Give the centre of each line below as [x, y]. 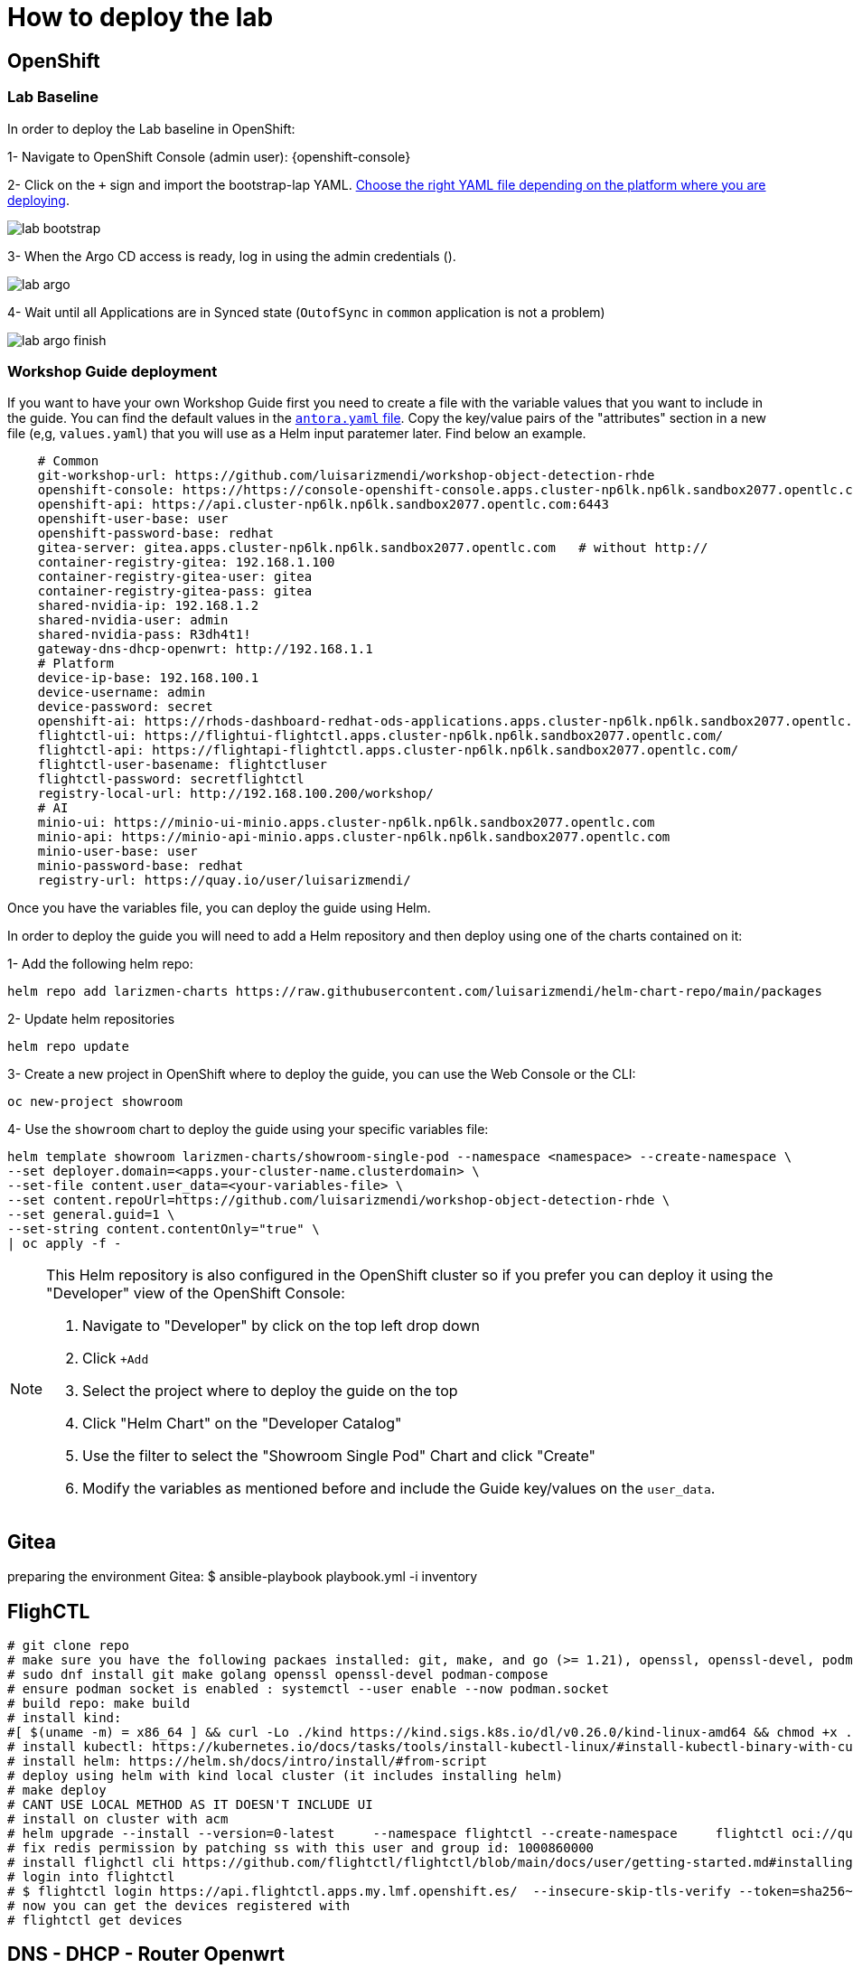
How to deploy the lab [141, 17]
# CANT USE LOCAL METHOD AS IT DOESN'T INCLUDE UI [190, 1804]
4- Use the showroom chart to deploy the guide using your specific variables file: [248, 1129]
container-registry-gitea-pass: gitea [175, 591]
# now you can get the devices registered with [179, 1905]
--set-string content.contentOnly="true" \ [164, 1229]
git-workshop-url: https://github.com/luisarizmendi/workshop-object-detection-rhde [346, 476]
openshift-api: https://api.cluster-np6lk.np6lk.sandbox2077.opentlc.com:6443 [323, 505]
